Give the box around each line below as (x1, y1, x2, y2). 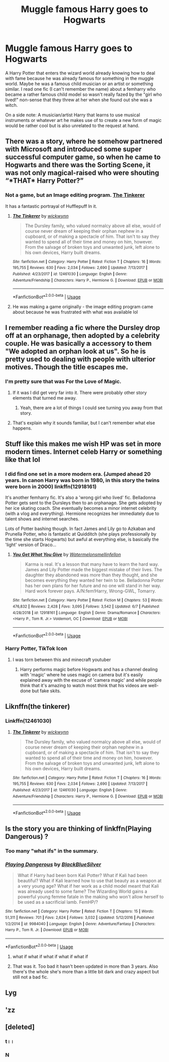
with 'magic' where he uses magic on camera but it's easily (20, 672, 143, 678)
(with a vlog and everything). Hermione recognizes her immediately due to (5, 510, 159, 517)
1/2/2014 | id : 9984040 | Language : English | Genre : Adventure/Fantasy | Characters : (5, 921, 156, 926)
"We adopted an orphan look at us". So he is (5, 347, 146, 356)
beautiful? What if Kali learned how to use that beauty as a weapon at (17, 878, 162, 884)
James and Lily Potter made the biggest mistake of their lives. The (25, 567, 162, 573)
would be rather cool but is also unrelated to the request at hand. (5, 122, 140, 128)
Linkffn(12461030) (5, 717, 52, 724)
